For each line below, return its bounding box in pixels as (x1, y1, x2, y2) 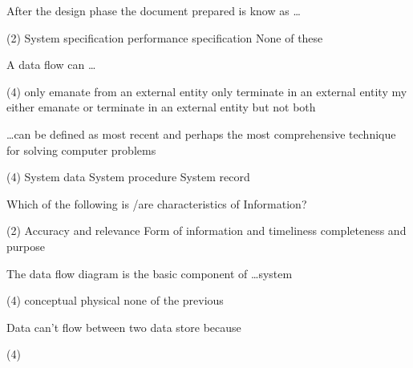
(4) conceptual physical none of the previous (6, 292, 224, 309)
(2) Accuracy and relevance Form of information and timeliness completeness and (6, 222, 407, 239)
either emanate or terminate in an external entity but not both (6, 99, 316, 115)
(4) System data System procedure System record (6, 168, 250, 185)
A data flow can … (6, 56, 96, 73)
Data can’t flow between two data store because (6, 318, 241, 335)
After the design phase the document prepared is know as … (6, 2, 301, 18)
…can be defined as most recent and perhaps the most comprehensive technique (6, 125, 396, 142)
